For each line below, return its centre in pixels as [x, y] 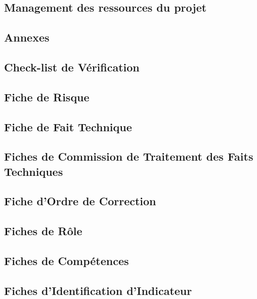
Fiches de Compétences [67, 261]
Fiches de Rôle [43, 231]
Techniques [34, 171]
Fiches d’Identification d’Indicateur [98, 290]
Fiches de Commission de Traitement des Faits [129, 156]
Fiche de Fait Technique [68, 126]
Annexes [27, 37]
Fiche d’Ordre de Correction [80, 201]
